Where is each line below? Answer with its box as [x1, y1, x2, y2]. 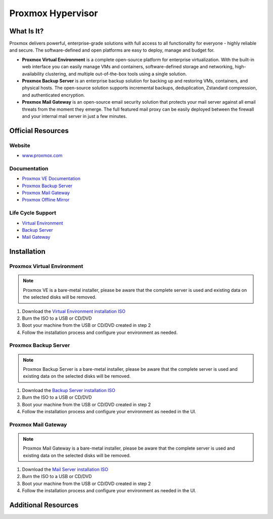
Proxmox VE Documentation [22, 176, 81, 182]
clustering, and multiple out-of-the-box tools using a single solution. [45, 71, 187, 77]
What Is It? [9, 27, 44, 35]
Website [9, 142, 30, 149]
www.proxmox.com [22, 152, 63, 159]
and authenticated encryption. [22, 92, 85, 98]
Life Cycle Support [9, 209, 57, 217]
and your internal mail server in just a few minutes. [22, 113, 127, 119]
